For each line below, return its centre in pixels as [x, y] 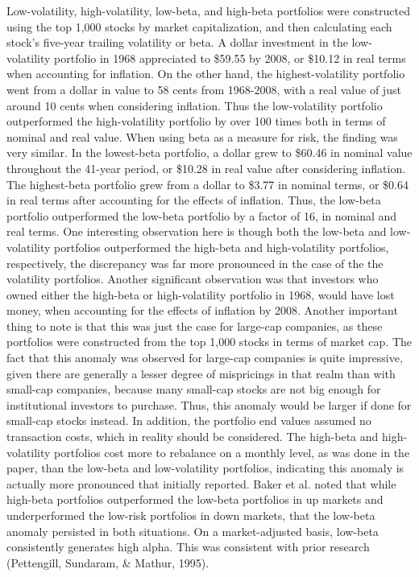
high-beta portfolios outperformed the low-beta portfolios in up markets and [195, 499]
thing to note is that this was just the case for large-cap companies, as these [195, 326]
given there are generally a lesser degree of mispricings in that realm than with [201, 373]
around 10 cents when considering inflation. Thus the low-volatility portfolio [195, 105]
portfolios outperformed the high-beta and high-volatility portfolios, [222, 247]
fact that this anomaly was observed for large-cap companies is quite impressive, [205, 358]
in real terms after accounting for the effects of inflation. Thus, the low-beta [194, 200]
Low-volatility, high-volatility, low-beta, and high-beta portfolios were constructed [209, 10]
